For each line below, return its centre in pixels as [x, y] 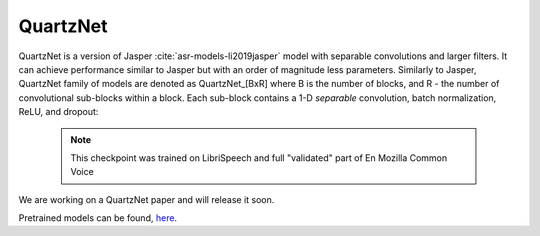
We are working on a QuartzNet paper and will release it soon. [146, 199]
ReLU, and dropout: [58, 112]
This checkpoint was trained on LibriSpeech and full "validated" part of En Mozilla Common [259, 157]
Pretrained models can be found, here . [98, 218]
